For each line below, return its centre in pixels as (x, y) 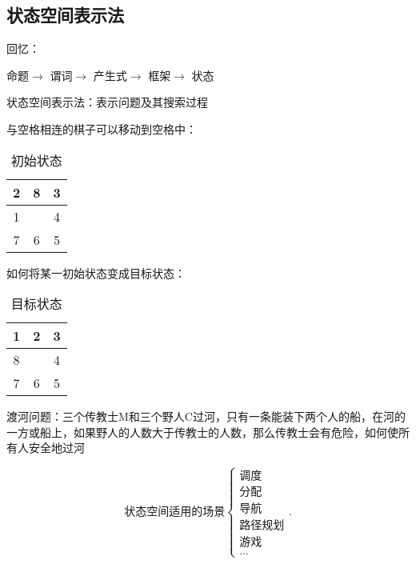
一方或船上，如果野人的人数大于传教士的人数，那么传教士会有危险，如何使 (202, 432)
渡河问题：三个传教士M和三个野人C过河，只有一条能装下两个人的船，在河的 (206, 416)
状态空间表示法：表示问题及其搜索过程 (107, 102)
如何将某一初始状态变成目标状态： (96, 272)
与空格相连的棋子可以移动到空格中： (102, 128)
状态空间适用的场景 (175, 512)
